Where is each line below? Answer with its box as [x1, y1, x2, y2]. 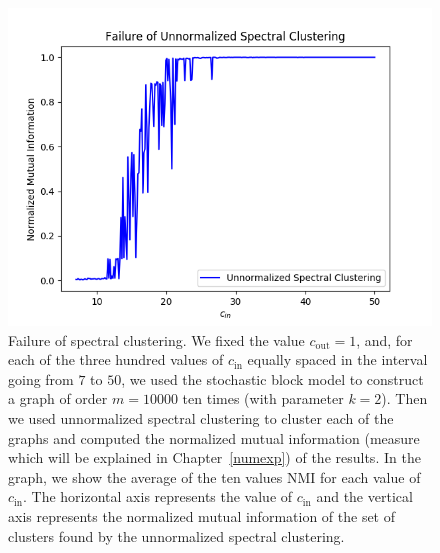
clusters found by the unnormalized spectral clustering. [8, 525, 345, 546]
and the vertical [316, 486, 413, 507]
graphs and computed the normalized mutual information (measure [8, 427, 420, 448]
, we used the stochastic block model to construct [121, 368, 424, 389]
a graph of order [8, 388, 108, 409]
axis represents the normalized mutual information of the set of [8, 505, 396, 526]
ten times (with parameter [182, 388, 344, 409]
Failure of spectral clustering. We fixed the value [8, 329, 305, 350]
